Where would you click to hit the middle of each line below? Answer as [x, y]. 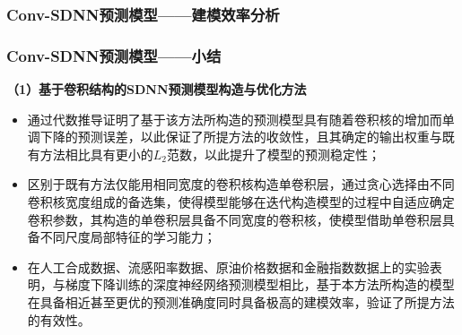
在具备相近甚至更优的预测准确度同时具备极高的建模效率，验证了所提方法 [241, 302]
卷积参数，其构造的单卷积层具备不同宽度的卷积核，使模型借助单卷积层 [235, 219]
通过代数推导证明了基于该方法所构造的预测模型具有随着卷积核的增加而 [235, 119]
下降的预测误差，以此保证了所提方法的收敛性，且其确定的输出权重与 [241, 137]
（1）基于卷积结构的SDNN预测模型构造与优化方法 [157, 89]
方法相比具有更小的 [96, 154]
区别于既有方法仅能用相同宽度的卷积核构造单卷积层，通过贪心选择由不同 [241, 184]
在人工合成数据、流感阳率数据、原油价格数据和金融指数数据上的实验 [228, 266]
